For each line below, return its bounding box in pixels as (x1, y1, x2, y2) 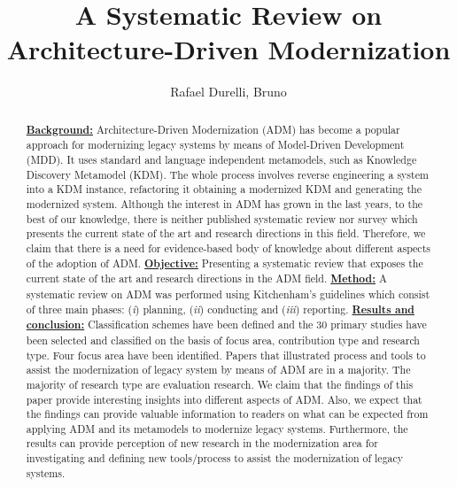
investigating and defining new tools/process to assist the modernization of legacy (26, 451, 404, 466)
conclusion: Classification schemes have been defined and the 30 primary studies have (26, 317, 427, 333)
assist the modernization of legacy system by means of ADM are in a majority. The (26, 362, 411, 377)
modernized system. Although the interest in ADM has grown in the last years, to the (26, 196, 423, 211)
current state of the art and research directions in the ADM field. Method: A (26, 271, 387, 287)
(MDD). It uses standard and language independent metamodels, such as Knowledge (26, 152, 417, 167)
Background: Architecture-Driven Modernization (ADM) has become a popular (26, 121, 400, 137)
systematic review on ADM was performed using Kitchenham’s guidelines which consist (26, 286, 430, 301)
